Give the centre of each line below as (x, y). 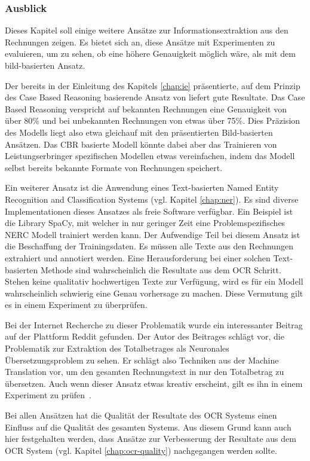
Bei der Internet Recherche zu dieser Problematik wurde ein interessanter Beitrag (154, 324)
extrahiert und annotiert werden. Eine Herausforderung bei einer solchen (138, 257)
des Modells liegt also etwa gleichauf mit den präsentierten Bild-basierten (139, 132)
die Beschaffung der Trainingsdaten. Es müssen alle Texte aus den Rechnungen (149, 246)
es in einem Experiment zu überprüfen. (76, 305)
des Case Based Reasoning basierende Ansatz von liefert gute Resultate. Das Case (155, 97)
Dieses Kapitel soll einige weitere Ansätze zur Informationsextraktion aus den (147, 30)
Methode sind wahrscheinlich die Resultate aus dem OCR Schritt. (161, 269)
